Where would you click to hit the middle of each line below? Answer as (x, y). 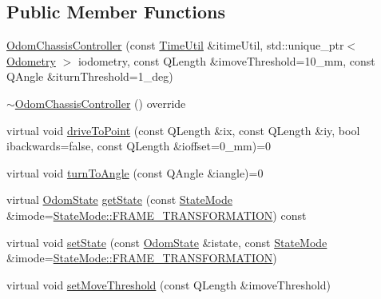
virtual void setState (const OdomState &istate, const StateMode (167, 242)
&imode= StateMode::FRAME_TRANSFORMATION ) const (157, 215)
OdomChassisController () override (100, 103)
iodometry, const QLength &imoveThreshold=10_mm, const (226, 60)
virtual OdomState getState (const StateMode (119, 199)
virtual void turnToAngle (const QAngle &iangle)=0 (135, 172)
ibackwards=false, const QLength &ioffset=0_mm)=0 (139, 146)
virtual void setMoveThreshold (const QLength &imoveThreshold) (169, 284)
